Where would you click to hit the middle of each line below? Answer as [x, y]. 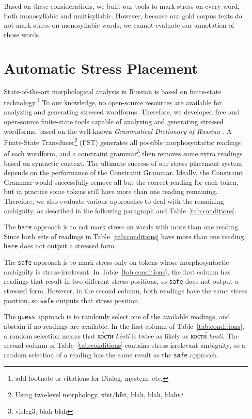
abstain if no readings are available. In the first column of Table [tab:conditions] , [124, 326]
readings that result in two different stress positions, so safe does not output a [121, 281]
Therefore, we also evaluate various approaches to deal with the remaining [114, 201]
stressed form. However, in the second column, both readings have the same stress [126, 290]
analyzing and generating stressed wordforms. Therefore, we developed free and [122, 112]
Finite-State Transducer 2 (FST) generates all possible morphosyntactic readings [123, 141]
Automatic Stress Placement [101, 68]
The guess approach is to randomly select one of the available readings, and [117, 316]
